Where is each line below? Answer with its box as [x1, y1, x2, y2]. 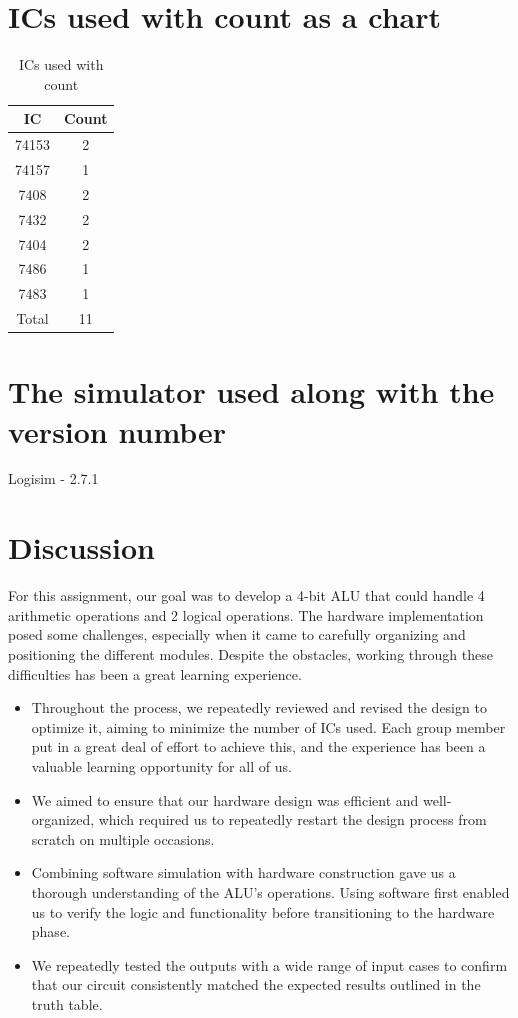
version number [8, 410, 227, 451]
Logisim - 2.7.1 [8, 468, 99, 489]
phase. [31, 921, 70, 942]
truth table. [31, 993, 103, 1014]
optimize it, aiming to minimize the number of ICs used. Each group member [31, 716, 506, 737]
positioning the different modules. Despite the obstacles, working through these [8, 643, 493, 664]
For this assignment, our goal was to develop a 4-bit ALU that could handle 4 [8, 585, 485, 606]
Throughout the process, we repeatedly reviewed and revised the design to [31, 697, 487, 718]
